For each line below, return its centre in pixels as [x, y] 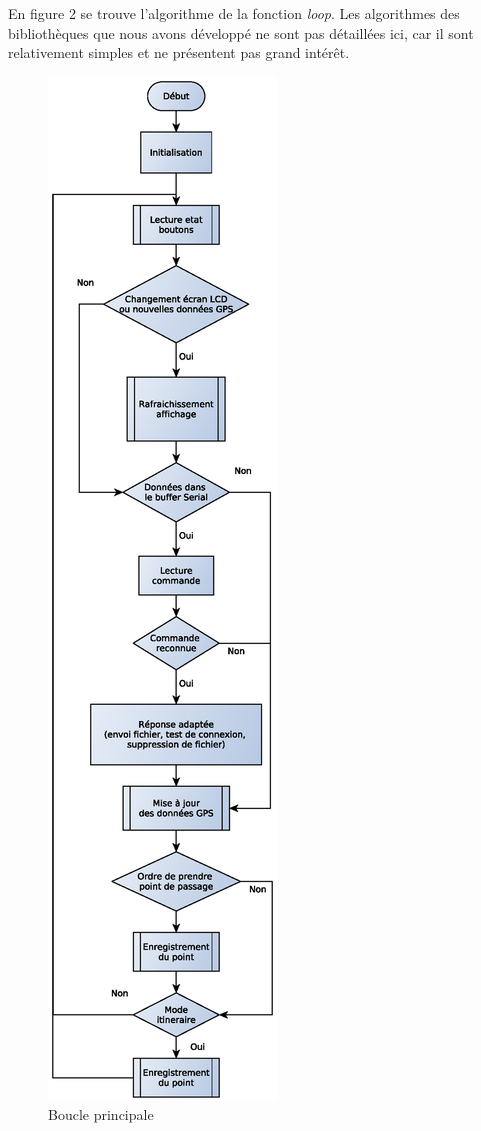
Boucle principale [101, 1114]
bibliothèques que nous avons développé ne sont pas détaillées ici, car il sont [241, 32]
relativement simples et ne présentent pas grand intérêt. [179, 52]
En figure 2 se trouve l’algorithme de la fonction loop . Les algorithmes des [234, 13]
